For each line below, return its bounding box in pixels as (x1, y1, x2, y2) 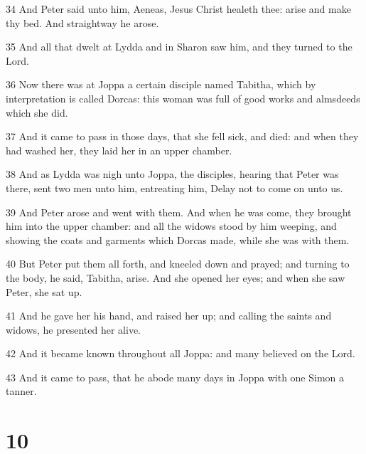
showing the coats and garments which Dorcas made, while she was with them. (6, 232, 350, 247)
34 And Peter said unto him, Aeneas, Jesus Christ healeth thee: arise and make (6, 1, 351, 16)
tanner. (6, 384, 37, 398)
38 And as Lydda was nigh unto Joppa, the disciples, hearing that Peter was (6, 167, 339, 181)
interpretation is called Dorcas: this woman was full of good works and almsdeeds (6, 90, 360, 105)
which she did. (6, 105, 68, 120)
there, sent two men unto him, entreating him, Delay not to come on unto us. (6, 180, 343, 195)
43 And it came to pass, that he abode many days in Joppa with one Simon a (6, 369, 345, 384)
